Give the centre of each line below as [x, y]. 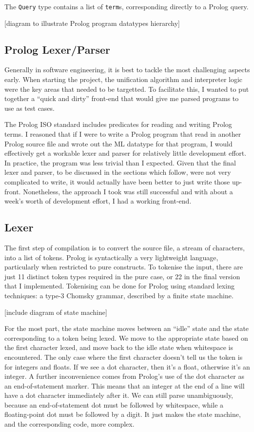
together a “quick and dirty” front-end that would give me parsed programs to [122, 98]
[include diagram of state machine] [56, 312]
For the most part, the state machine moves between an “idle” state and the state [127, 328]
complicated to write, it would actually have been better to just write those [117, 181]
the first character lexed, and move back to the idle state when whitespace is [119, 347]
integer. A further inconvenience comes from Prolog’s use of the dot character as [124, 376]
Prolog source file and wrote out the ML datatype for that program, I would [118, 143]
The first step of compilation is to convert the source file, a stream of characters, [125, 247]
